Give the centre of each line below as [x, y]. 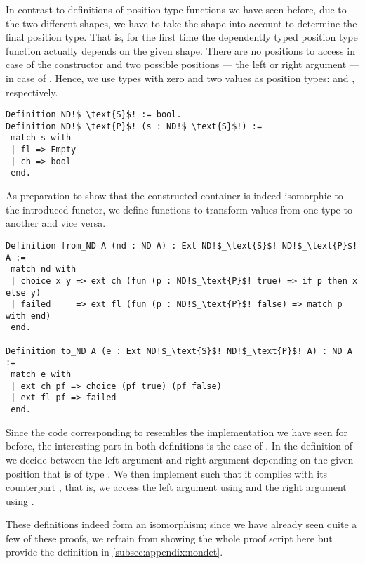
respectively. [32, 92]
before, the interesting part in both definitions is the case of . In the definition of [179, 446]
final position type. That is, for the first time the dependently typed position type [182, 37]
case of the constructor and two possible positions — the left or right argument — [182, 64]
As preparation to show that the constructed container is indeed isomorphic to [174, 196]
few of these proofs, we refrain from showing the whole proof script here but [169, 538]
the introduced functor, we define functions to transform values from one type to [179, 209]
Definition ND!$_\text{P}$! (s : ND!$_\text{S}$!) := [134, 126]
